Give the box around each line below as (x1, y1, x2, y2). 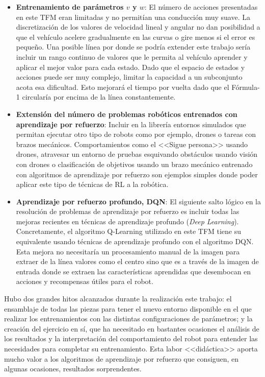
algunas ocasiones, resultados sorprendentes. (4, 363, 142, 374)
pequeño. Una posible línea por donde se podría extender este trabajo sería (16, 41, 251, 52)
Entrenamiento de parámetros (16, 2, 124, 12)
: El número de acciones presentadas (144, 2, 258, 12)
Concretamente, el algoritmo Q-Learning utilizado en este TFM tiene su (16, 226, 242, 237)
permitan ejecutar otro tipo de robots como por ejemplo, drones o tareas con (16, 129, 256, 139)
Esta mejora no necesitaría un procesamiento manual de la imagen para (16, 246, 240, 256)
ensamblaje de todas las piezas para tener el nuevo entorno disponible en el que (4, 303, 252, 314)
